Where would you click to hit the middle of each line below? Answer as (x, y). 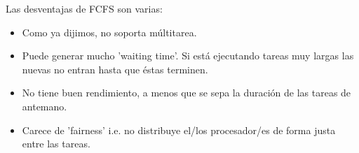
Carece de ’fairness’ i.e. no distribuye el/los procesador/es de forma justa (179, 130)
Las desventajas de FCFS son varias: (84, 8)
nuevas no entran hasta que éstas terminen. (115, 69)
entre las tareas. (56, 144)
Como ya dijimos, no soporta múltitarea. (109, 32)
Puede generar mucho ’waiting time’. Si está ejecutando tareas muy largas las (188, 56)
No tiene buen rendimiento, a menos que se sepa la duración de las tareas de (187, 93)
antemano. (45, 106)
